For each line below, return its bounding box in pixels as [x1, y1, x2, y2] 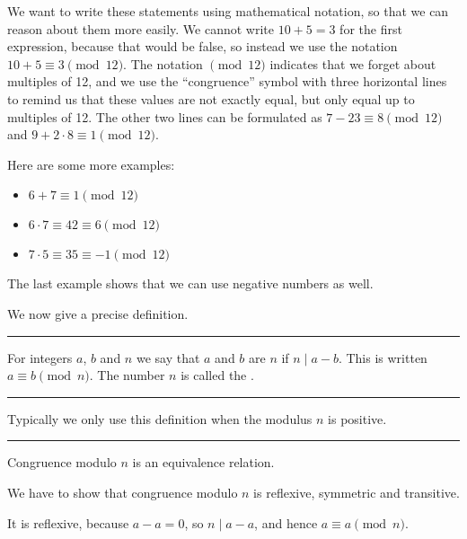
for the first [339, 19, 402, 38]
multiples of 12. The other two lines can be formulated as [7, 107, 322, 126]
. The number [89, 366, 165, 384]
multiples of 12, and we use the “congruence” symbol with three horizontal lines [7, 72, 447, 91]
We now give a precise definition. [7, 304, 189, 323]
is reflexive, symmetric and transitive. [253, 482, 460, 501]
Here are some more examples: [7, 155, 175, 173]
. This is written [338, 348, 427, 367]
